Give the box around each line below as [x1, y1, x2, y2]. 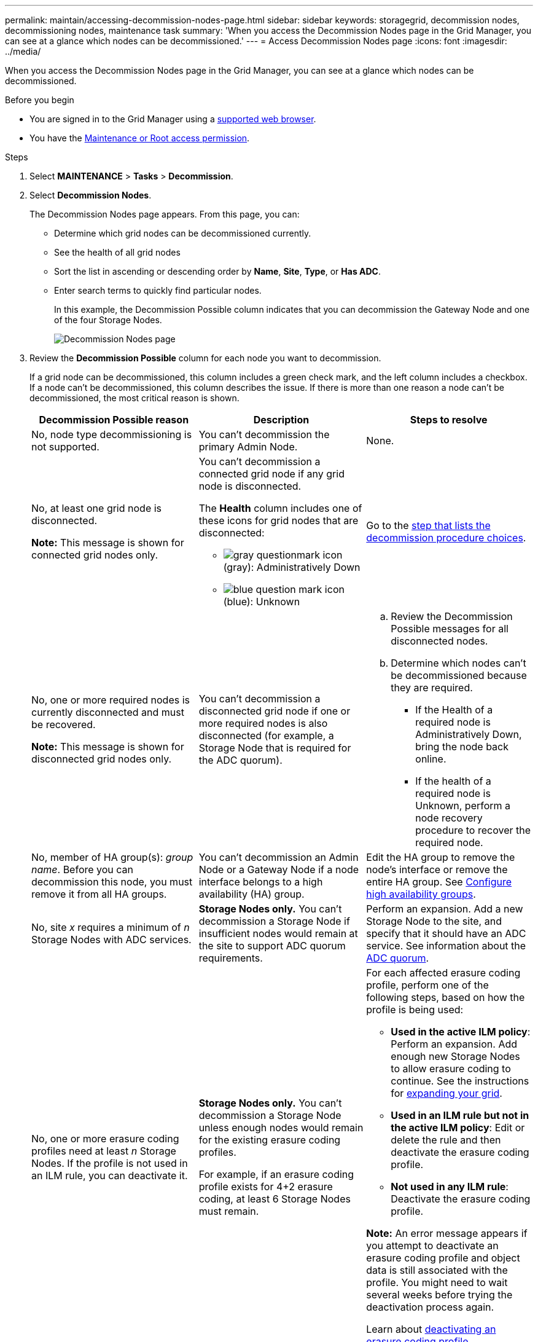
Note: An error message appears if [366, 1227, 528, 1239]
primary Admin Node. [198, 441, 298, 453]
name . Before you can [31, 863, 134, 876]
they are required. [391, 681, 473, 694]
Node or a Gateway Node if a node [198, 863, 359, 876]
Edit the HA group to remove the [366, 851, 515, 863]
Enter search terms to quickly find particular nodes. [54, 285, 262, 296]
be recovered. [31, 718, 96, 731]
